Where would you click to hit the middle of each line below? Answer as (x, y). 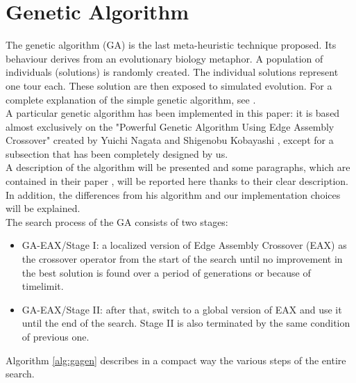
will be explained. (43, 208)
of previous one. (56, 336)
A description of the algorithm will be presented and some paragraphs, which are (178, 167)
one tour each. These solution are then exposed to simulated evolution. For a (169, 85)
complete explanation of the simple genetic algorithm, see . (131, 99)
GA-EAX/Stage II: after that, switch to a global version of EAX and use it (182, 309)
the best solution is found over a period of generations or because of (166, 272)
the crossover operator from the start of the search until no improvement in (182, 259)
